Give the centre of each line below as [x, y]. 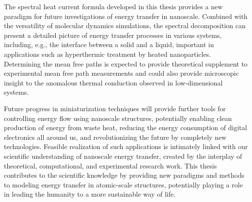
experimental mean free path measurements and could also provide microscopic [121, 73]
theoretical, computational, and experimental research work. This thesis [110, 165]
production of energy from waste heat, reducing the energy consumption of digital [126, 127]
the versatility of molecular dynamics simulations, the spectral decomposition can [125, 25]
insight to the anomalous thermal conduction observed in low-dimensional [113, 82]
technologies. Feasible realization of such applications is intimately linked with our [126, 146]
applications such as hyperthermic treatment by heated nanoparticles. [108, 54]
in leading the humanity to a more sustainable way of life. [90, 194]
